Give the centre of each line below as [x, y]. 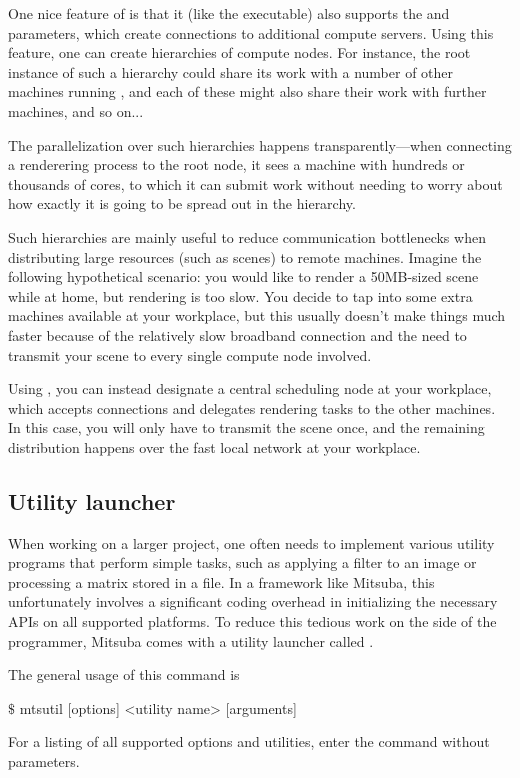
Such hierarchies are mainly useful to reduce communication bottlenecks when [247, 236]
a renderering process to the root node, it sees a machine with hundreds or [236, 164]
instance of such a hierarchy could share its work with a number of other [231, 71]
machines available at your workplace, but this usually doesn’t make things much [257, 315]
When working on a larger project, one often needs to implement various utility [251, 542]
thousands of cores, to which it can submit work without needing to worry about [255, 183]
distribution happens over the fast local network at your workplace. [214, 446]
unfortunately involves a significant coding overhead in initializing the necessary [253, 601]
